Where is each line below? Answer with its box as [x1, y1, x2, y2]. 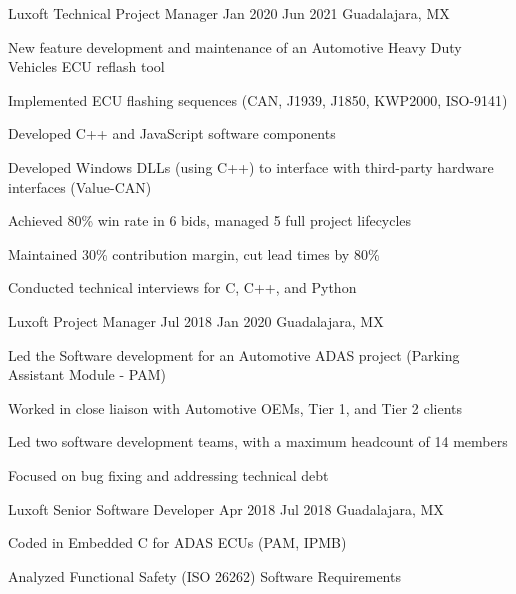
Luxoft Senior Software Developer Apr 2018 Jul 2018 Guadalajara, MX [8, 498, 444, 519]
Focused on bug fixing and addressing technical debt [8, 464, 329, 485]
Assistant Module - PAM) [8, 364, 166, 385]
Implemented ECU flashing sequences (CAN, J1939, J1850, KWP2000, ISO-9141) [8, 89, 508, 110]
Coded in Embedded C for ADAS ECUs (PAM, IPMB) [8, 532, 347, 553]
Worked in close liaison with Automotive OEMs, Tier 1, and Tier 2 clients [8, 397, 463, 418]
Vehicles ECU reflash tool [8, 56, 165, 77]
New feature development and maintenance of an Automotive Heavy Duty [8, 36, 462, 57]
